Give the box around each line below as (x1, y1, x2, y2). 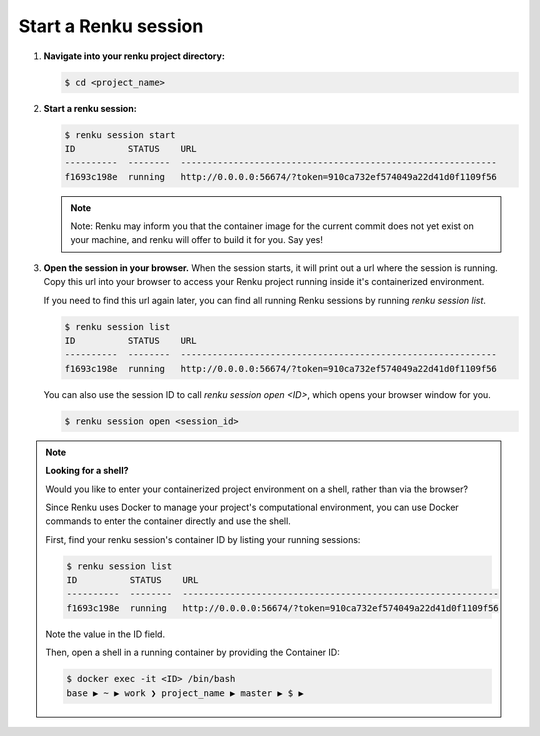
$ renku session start (64, 129, 176, 140)
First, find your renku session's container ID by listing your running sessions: (45, 533, 361, 545)
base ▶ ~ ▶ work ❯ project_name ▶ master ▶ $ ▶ (66, 687, 304, 699)
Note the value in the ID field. (45, 628, 165, 640)
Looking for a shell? (45, 465, 129, 477)
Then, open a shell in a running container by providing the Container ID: (45, 646, 340, 659)
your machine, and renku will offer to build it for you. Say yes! (70, 234, 324, 246)
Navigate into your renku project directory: (43, 50, 225, 62)
